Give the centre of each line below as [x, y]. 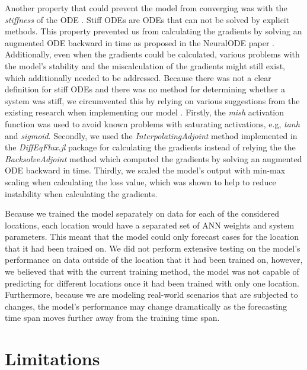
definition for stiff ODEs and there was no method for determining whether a [145, 89]
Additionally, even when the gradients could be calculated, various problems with [152, 54]
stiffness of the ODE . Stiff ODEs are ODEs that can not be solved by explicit [147, 19]
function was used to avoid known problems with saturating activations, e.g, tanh [152, 123]
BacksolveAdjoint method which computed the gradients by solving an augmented [153, 158]
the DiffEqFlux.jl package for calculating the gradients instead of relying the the [150, 147]
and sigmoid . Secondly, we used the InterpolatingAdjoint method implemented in [151, 135]
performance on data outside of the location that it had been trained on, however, [154, 260]
